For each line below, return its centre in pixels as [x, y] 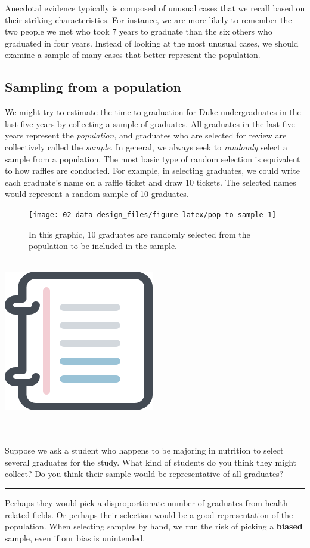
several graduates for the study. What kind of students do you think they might [151, 462]
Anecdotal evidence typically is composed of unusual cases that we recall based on [155, 8]
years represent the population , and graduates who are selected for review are [146, 135]
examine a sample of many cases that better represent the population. [133, 55]
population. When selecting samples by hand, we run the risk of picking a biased [154, 526]
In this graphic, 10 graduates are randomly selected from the [139, 234]
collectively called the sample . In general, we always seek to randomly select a [146, 147]
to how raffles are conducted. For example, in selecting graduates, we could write [152, 170]
